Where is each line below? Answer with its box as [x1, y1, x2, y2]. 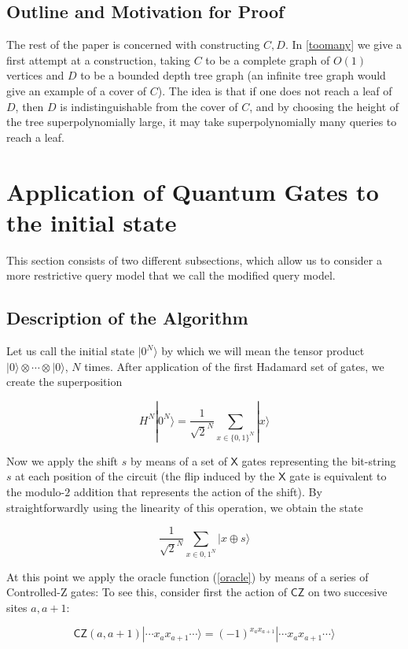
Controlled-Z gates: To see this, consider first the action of [6, 584, 288, 600]
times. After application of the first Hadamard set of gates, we [84, 358, 384, 374]
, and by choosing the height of [249, 98, 399, 114]
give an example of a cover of [6, 82, 147, 98]
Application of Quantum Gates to [6, 175, 379, 207]
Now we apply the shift [6, 452, 119, 469]
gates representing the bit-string [241, 452, 396, 469]
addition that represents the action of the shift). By [73, 483, 322, 499]
